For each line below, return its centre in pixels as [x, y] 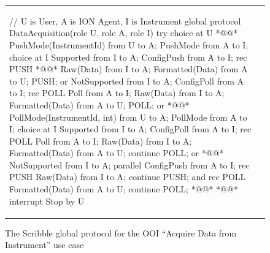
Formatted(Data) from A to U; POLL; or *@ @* [99, 104]
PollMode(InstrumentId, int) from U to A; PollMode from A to [128, 117]
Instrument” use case [44, 245]
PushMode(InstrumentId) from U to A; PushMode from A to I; [129, 44]
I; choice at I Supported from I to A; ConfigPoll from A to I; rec [130, 129]
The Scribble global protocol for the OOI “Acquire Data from [121, 232]
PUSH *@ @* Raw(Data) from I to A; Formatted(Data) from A [129, 69]
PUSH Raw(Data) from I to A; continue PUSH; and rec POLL [128, 177]
